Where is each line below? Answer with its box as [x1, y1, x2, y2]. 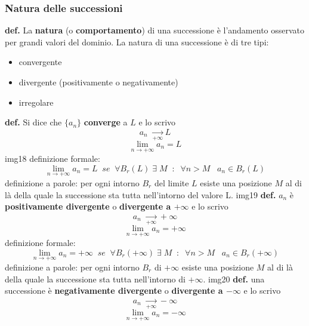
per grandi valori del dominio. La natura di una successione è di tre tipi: [5, 35, 269, 48]
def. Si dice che [5, 116, 62, 128]
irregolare [18, 96, 54, 108]
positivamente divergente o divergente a [5, 200, 171, 213]
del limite [154, 177, 189, 189]
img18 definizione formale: [5, 152, 100, 165]
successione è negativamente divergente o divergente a [5, 284, 223, 297]
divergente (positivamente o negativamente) [18, 76, 178, 88]
